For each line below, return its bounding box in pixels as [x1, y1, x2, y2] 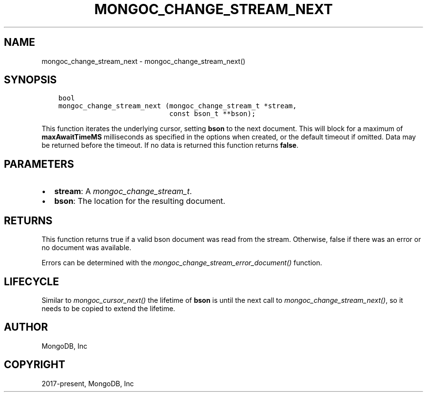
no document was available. [41, 243, 132, 252]
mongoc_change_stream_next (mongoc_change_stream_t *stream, [58, 102, 297, 110]
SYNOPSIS [4, 74, 57, 86]
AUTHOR [4, 321, 48, 334]
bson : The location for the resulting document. [54, 196, 226, 206]
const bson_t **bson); [169, 110, 256, 118]
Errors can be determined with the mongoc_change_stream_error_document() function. [41, 258, 322, 267]
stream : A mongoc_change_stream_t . [54, 186, 192, 197]
